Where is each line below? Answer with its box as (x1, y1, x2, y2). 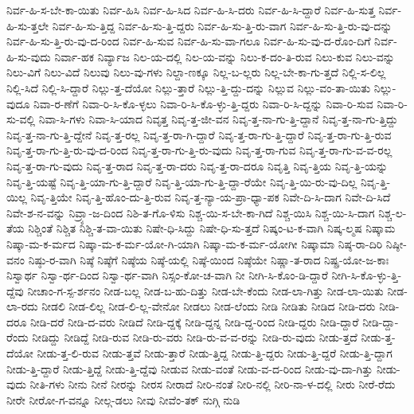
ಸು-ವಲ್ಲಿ (6, 111, 36, 127)
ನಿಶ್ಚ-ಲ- (378, 204, 407, 221)
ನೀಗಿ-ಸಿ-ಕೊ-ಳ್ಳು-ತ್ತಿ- (331, 267, 402, 283)
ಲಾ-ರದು (6, 298, 38, 314)
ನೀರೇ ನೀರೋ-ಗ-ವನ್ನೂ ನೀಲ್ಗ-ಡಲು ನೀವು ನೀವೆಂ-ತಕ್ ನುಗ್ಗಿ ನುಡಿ (6, 391, 240, 408)
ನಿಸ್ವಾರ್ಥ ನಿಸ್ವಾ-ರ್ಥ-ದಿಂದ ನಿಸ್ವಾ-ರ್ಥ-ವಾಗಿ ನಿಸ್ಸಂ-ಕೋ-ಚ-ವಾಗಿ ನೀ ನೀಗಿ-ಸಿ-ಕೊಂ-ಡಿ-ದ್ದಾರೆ (6, 267, 328, 283)
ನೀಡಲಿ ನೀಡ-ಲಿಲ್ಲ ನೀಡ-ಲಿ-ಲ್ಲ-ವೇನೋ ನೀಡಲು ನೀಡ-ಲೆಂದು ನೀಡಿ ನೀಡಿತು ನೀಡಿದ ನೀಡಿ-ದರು (41, 298, 376, 314)
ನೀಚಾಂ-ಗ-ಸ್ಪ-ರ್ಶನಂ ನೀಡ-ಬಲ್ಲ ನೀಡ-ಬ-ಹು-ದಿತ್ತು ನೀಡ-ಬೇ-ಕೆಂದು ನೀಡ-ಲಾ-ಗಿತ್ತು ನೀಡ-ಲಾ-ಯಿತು (27, 282, 384, 299)
